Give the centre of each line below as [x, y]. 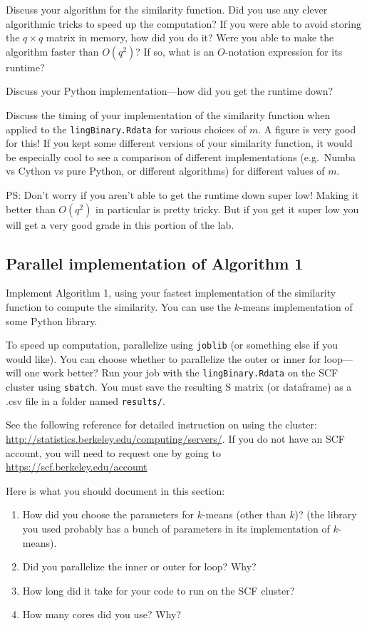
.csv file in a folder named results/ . [86, 400]
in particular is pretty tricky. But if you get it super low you [227, 209]
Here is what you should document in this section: [115, 490]
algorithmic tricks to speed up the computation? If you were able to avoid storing [183, 23]
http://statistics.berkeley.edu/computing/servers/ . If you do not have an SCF [175, 438]
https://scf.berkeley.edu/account [77, 467]
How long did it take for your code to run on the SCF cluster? [159, 590]
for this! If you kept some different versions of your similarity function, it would [179, 143]
